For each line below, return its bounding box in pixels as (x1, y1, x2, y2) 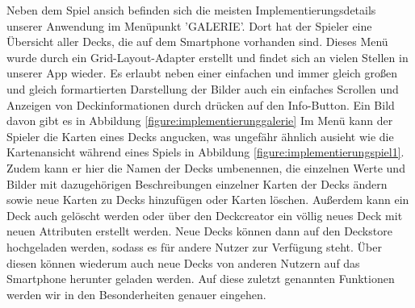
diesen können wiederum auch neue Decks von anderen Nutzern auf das (6, 254, 360, 271)
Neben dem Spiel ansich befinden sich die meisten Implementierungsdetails (6, 2, 376, 18)
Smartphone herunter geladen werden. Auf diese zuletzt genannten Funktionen (6, 270, 395, 287)
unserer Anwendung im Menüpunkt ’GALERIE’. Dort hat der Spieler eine (6, 17, 372, 34)
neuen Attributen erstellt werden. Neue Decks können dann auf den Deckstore (6, 223, 392, 239)
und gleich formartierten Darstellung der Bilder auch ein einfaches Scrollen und (6, 80, 399, 97)
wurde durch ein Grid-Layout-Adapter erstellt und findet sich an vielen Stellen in (6, 48, 409, 65)
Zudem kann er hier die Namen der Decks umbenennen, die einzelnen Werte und (6, 159, 405, 176)
